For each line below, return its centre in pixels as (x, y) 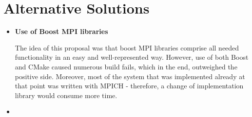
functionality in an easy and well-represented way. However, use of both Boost (132, 57)
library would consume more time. (66, 95)
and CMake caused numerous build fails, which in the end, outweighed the (126, 66)
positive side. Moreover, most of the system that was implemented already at (130, 76)
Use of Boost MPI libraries (61, 31)
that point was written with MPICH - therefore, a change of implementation (129, 86)
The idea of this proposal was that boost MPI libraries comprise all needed (127, 47)
